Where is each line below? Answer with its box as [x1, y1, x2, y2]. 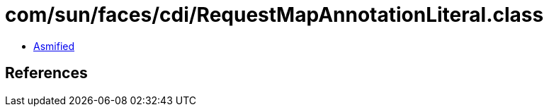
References [5, 64, 88, 82]
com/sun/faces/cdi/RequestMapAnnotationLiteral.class [5, 3, 544, 27]
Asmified [33, 39, 75, 52]
